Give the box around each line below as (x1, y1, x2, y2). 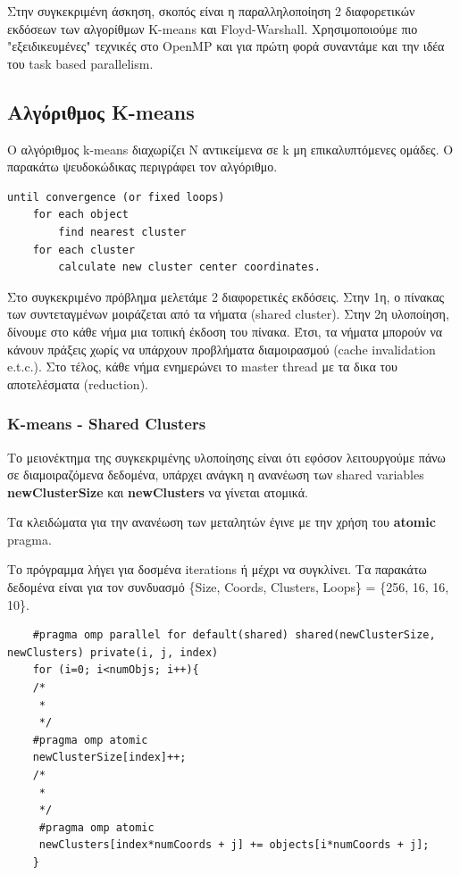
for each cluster (32, 243, 136, 256)
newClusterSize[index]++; (32, 751, 187, 764)
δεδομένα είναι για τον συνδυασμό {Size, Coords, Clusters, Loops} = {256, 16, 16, (7, 578, 449, 596)
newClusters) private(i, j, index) (7, 646, 219, 659)
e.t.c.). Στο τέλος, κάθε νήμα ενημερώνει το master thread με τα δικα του (7, 357, 397, 376)
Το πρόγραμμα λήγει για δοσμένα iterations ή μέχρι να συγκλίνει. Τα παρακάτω (7, 560, 427, 579)
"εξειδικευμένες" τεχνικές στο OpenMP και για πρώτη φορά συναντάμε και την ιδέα (7, 37, 445, 55)
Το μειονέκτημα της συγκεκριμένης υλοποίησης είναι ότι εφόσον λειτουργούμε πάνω (7, 447, 446, 466)
